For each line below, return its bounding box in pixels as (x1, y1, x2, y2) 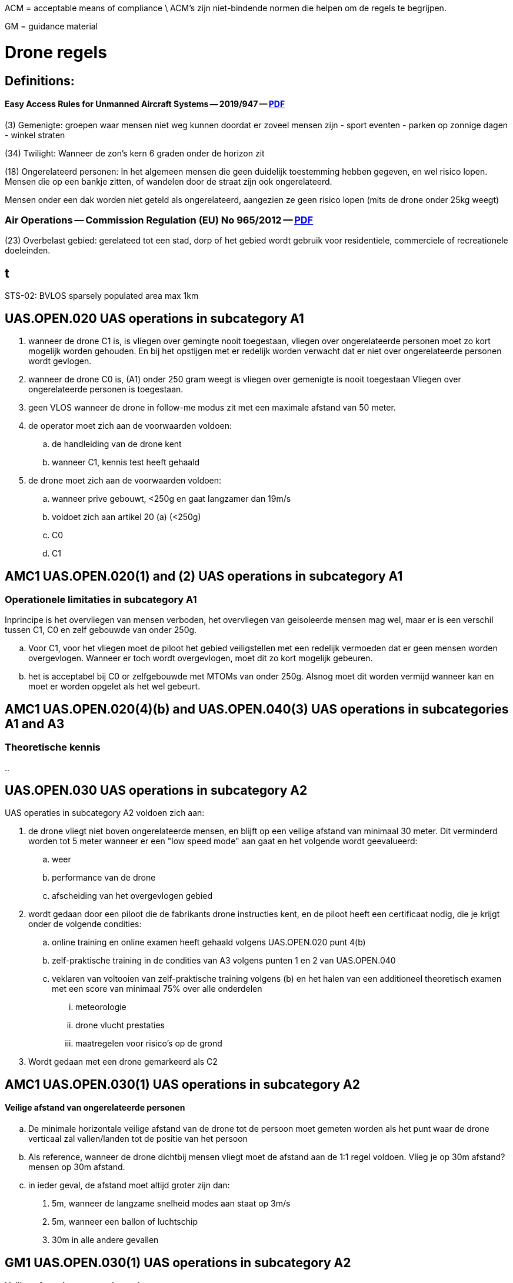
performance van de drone (52, 872, 156, 883)
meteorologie (75, 1002, 126, 1012)
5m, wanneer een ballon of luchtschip (52, 1217, 198, 1227)
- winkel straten (5, 129, 65, 140)
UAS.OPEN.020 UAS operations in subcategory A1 (5, 311, 304, 326)
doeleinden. (5, 245, 51, 256)
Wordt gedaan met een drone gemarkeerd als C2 (28, 1057, 218, 1067)
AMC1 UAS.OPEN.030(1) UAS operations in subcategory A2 (5, 1077, 360, 1092)
